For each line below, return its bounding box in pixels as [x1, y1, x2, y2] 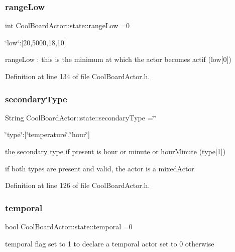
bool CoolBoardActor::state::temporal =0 [5, 221, 133, 231]
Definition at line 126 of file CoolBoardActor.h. [5, 180, 150, 191]
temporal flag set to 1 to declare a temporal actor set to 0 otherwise [5, 238, 214, 248]
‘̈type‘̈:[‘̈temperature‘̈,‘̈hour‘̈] [5, 129, 90, 140]
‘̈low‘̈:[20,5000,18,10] [5, 37, 66, 47]
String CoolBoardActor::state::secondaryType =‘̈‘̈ [5, 112, 157, 122]
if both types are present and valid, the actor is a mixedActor [5, 163, 194, 173]
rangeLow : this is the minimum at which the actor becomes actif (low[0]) [5, 54, 231, 65]
